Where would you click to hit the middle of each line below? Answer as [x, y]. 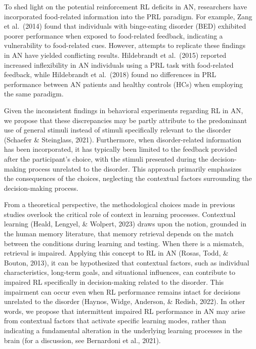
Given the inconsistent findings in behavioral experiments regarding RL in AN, [124, 110]
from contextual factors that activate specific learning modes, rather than [115, 321]
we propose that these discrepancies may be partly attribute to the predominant [126, 120]
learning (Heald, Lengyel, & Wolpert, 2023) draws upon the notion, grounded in [125, 224]
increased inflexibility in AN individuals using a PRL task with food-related [119, 65]
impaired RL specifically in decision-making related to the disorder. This [114, 282]
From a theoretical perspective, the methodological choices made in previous [120, 204]
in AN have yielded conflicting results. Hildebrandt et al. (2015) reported [115, 55]
